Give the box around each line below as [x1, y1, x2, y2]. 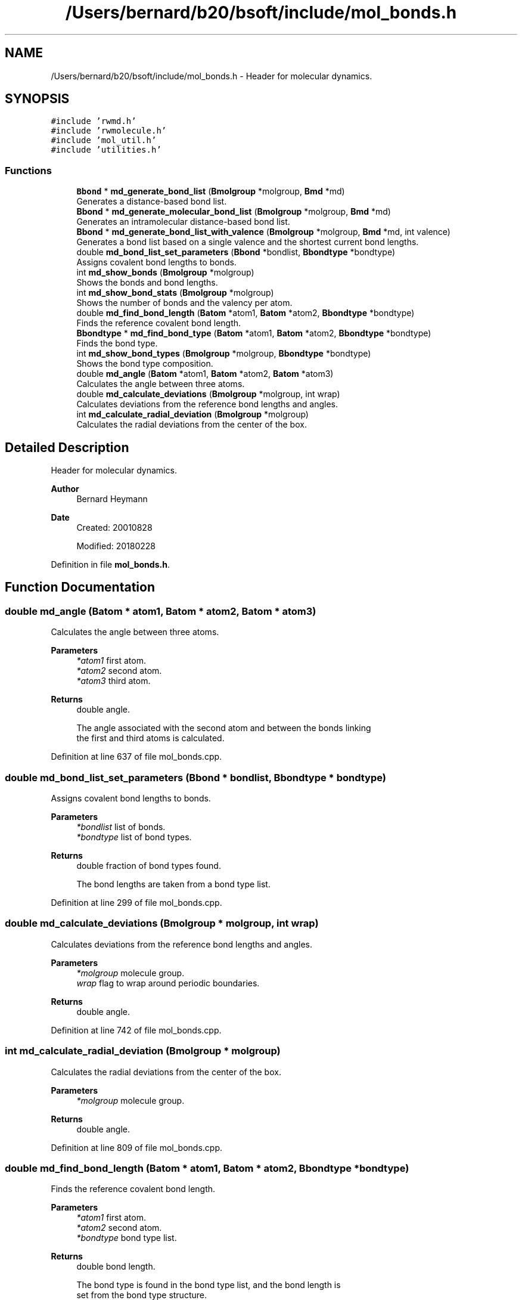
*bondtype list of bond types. [76, 832, 192, 842]
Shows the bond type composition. [76, 358, 213, 369]
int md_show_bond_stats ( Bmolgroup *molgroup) [76, 287, 274, 298]
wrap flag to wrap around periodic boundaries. [76, 977, 260, 988]
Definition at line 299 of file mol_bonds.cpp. [51, 897, 222, 908]
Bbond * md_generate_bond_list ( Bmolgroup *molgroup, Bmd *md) [76, 186, 345, 197]
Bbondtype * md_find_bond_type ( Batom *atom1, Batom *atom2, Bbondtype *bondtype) [76, 328, 431, 339]
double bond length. [76, 1261, 156, 1272]
